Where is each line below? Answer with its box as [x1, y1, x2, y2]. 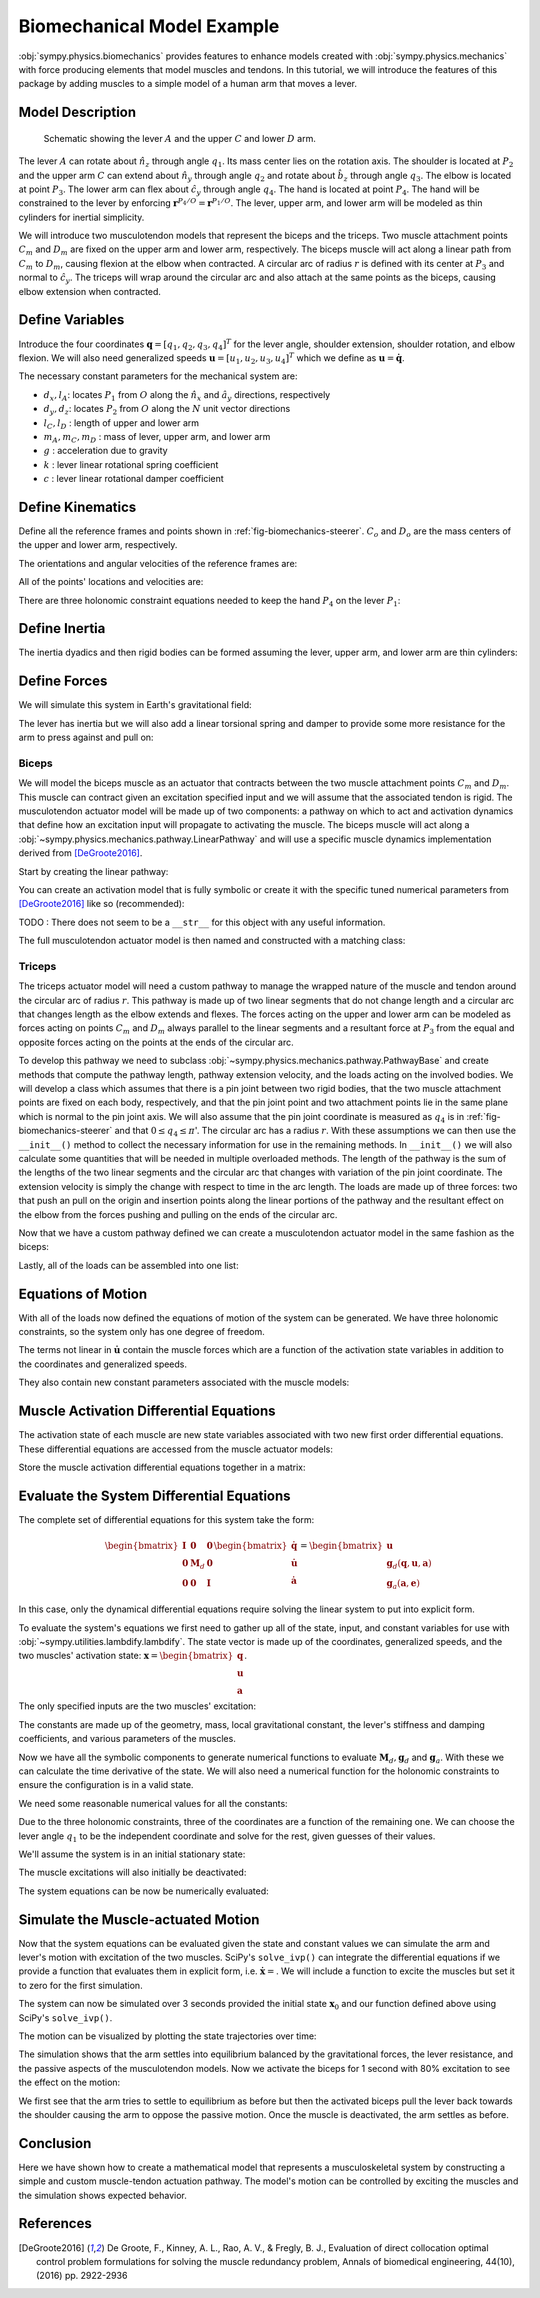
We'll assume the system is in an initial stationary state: [18, 1848, 246, 1860]
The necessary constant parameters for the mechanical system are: [18, 370, 299, 382]
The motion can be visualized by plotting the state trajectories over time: [18, 2030, 317, 2042]
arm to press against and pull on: [18, 731, 154, 744]
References [18, 2215, 92, 2232]
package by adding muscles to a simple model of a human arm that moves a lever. [18, 78, 358, 90]
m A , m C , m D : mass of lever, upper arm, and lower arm [43, 430, 271, 445]
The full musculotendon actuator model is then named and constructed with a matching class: [18, 935, 406, 947]
